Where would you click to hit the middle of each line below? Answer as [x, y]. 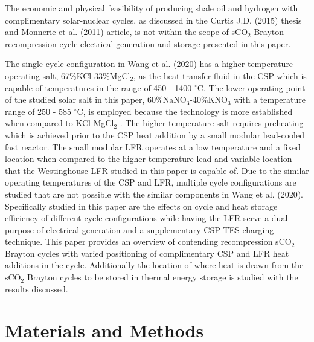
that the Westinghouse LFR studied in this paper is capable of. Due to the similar [157, 170]
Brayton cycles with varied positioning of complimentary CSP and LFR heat [147, 253]
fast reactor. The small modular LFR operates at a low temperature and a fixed [153, 147]
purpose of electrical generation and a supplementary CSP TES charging [139, 229]
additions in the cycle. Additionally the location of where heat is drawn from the [154, 265]
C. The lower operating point [251, 87]
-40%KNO [209, 99]
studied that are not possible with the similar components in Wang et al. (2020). [154, 194]
